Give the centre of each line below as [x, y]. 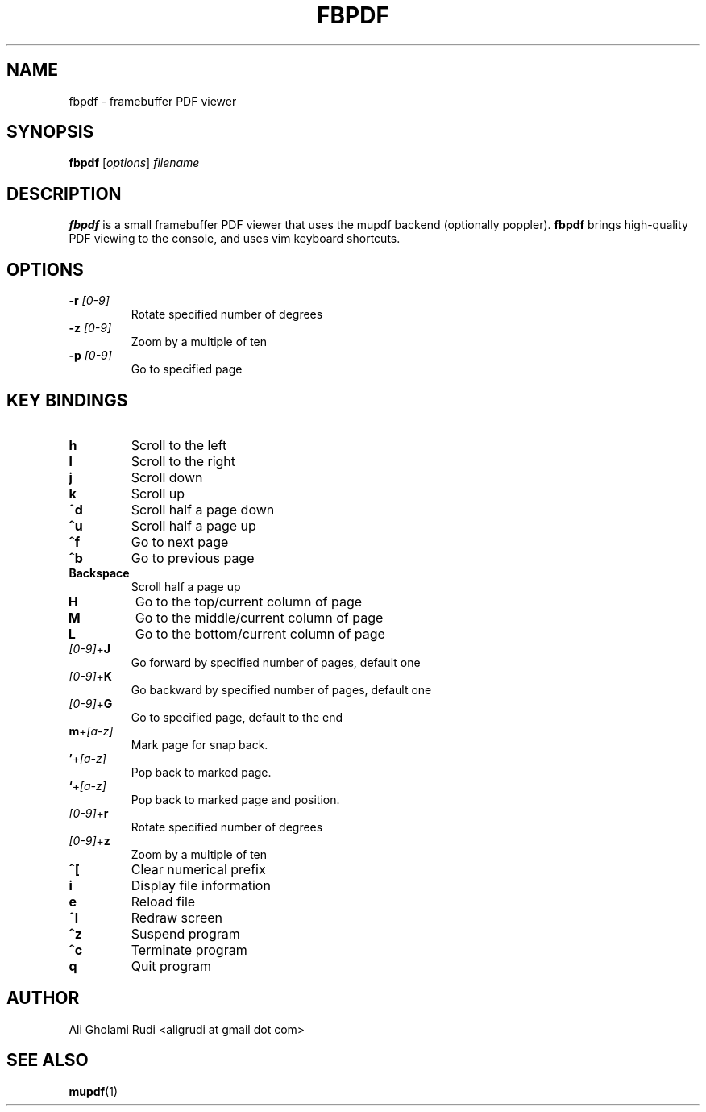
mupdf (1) [93, 1091]
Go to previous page [193, 558]
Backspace [99, 573]
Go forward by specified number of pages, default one [276, 662]
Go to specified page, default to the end [237, 717]
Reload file [163, 901]
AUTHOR [43, 998]
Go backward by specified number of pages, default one [281, 689]
